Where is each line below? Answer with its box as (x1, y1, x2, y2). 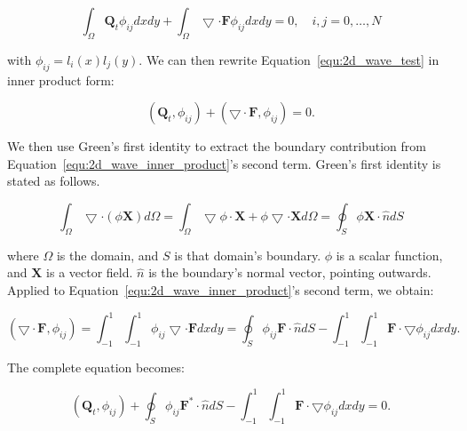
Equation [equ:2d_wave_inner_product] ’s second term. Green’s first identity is (7, 154, 441, 172)
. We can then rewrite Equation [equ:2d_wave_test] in (139, 50, 439, 68)
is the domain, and (56, 245, 159, 264)
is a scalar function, (336, 245, 443, 264)
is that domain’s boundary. (174, 245, 321, 264)
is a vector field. (46, 263, 133, 282)
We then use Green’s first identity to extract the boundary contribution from (7, 137, 426, 156)
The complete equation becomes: (7, 357, 185, 376)
